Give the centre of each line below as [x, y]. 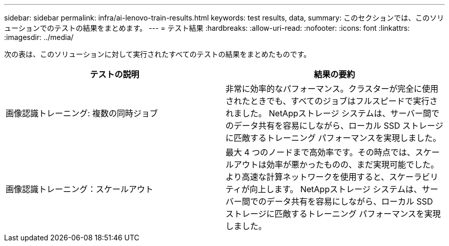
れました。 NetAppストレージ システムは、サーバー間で [333, 113]
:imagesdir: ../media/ [39, 37]
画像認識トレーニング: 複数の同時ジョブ [82, 113]
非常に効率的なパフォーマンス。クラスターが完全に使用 [332, 89]
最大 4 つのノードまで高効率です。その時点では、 [320, 152]
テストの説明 [115, 74]
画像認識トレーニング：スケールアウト [80, 189]
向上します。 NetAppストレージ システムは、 [336, 189]
